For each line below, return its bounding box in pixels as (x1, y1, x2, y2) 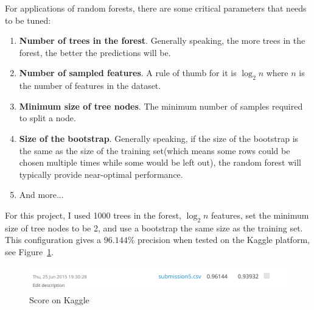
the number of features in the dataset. (19, 79, 161, 92)
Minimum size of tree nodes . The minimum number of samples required (19, 99, 303, 112)
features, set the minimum (211, 208, 309, 221)
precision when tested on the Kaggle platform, (137, 233, 310, 246)
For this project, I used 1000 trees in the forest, (5, 208, 181, 221)
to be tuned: (5, 13, 51, 26)
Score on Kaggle (29, 294, 89, 306)
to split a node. (19, 111, 76, 124)
